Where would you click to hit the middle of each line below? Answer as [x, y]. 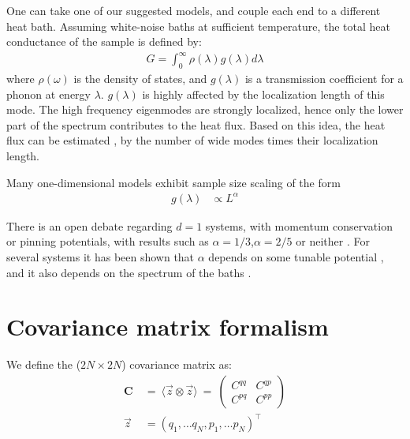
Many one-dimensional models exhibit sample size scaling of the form [173, 182]
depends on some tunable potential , [296, 256]
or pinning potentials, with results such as [108, 241]
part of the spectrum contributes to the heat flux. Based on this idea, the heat [196, 124]
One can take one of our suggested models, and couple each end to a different [194, 10]
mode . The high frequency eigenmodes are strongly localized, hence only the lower [205, 109]
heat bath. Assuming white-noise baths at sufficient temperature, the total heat [198, 26]
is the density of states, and [140, 79]
